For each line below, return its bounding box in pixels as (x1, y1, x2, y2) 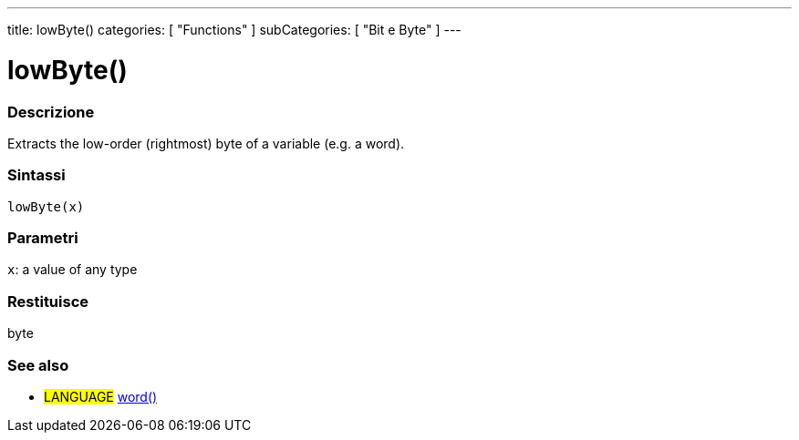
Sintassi (7, 166, 66, 185)
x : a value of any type (7, 261, 138, 278)
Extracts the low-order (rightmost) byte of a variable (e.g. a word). (7, 135, 405, 151)
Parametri (7, 229, 78, 247)
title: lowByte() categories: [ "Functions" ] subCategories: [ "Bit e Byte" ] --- (7, 22, 462, 37)
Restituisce (7, 292, 89, 311)
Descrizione (7, 102, 95, 121)
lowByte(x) (7, 199, 85, 214)
